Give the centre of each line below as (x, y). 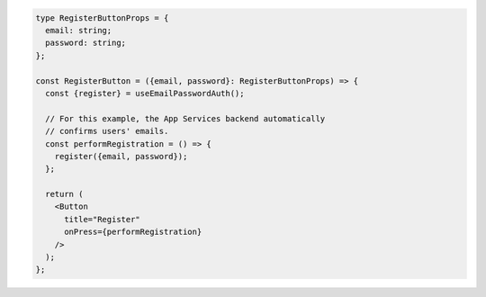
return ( (64, 194)
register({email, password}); (121, 156)
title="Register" (103, 219)
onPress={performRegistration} (133, 232)
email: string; (79, 30)
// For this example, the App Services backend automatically (185, 118)
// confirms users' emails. (107, 131)
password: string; (85, 43)
